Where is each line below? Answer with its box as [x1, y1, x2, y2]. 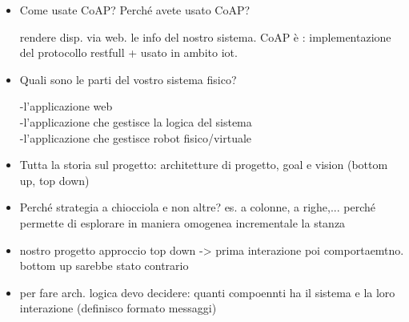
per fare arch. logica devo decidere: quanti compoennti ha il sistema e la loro [19, 284, 395, 300]
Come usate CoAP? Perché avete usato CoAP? [19, 2, 251, 18]
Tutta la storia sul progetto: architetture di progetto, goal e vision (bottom [19, 156, 388, 173]
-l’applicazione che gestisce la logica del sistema [19, 113, 252, 130]
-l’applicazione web [19, 98, 113, 115]
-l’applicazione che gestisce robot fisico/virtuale [19, 129, 252, 146]
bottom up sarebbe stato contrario [19, 257, 189, 274]
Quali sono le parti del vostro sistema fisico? [19, 70, 237, 87]
